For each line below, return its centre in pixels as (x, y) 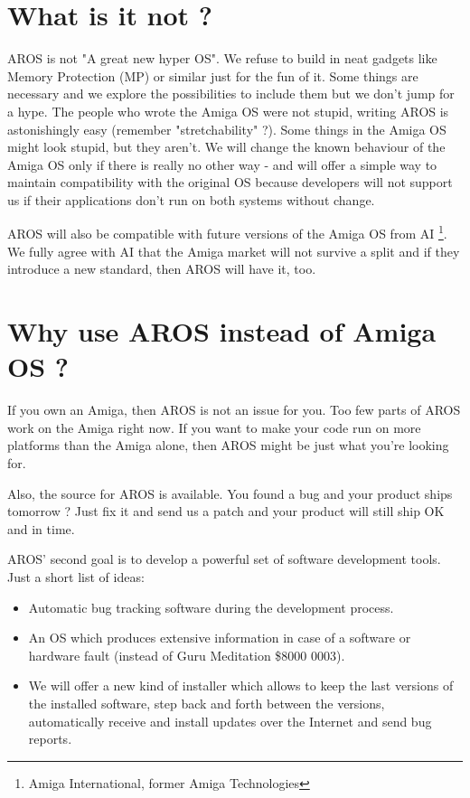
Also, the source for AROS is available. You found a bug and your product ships (230, 493)
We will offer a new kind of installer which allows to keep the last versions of (241, 685)
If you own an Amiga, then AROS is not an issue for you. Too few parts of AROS (234, 410)
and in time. (41, 528)
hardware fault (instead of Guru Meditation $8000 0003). (187, 655)
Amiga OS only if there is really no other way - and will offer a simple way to (222, 164)
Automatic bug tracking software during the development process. (211, 607)
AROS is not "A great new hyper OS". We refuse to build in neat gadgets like (222, 58)
